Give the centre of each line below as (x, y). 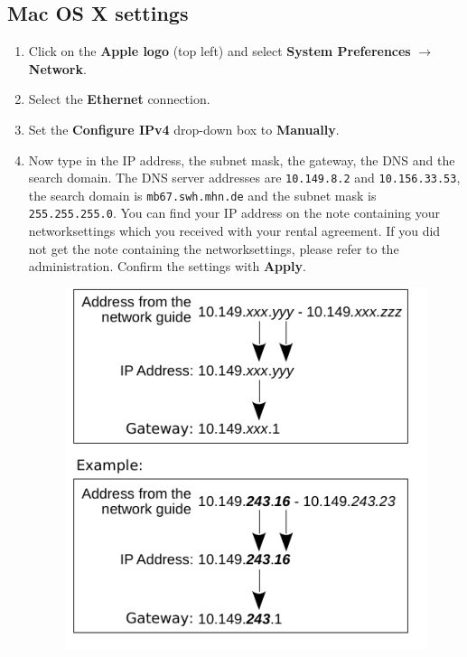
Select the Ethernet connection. (119, 99)
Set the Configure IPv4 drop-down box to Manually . (184, 129)
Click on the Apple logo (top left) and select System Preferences (219, 51)
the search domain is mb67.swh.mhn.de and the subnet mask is (202, 195)
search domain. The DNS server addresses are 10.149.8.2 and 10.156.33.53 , (244, 178)
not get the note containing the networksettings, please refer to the (214, 248)
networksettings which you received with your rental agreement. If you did (234, 231)
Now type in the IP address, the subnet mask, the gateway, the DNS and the (242, 160)
